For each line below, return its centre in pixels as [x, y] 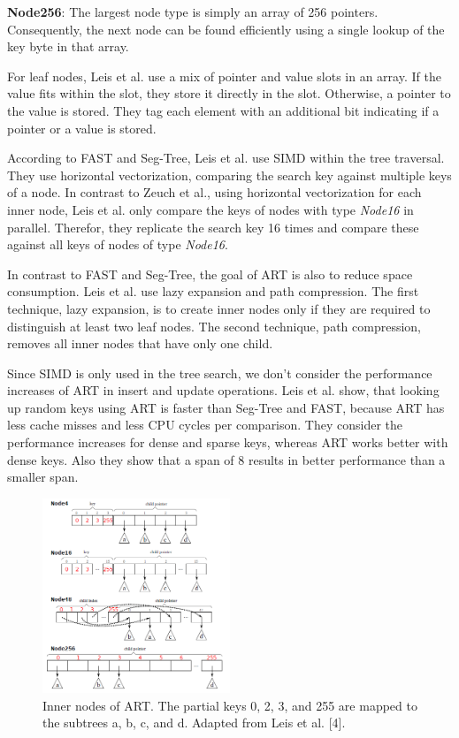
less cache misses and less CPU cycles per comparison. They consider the [205, 425]
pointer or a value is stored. [82, 128]
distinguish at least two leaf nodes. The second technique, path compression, [214, 326]
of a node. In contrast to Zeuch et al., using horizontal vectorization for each [214, 192]
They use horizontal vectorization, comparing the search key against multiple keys [229, 175]
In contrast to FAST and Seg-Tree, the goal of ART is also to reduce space [210, 274]
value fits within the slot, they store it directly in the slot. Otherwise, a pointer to [229, 93]
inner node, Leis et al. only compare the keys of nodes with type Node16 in [210, 209]
